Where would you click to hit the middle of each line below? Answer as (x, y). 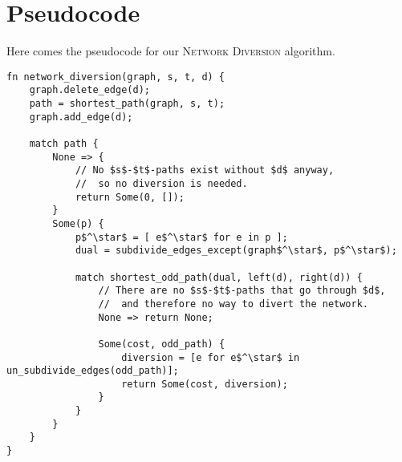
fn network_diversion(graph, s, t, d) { (116, 77)
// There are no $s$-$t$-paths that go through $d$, (242, 291)
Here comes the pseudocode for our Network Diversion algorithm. (171, 51)
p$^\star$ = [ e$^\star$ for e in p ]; (181, 237)
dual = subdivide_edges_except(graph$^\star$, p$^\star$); (236, 251)
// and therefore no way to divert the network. (233, 304)
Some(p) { (78, 223)
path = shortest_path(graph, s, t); (127, 104)
